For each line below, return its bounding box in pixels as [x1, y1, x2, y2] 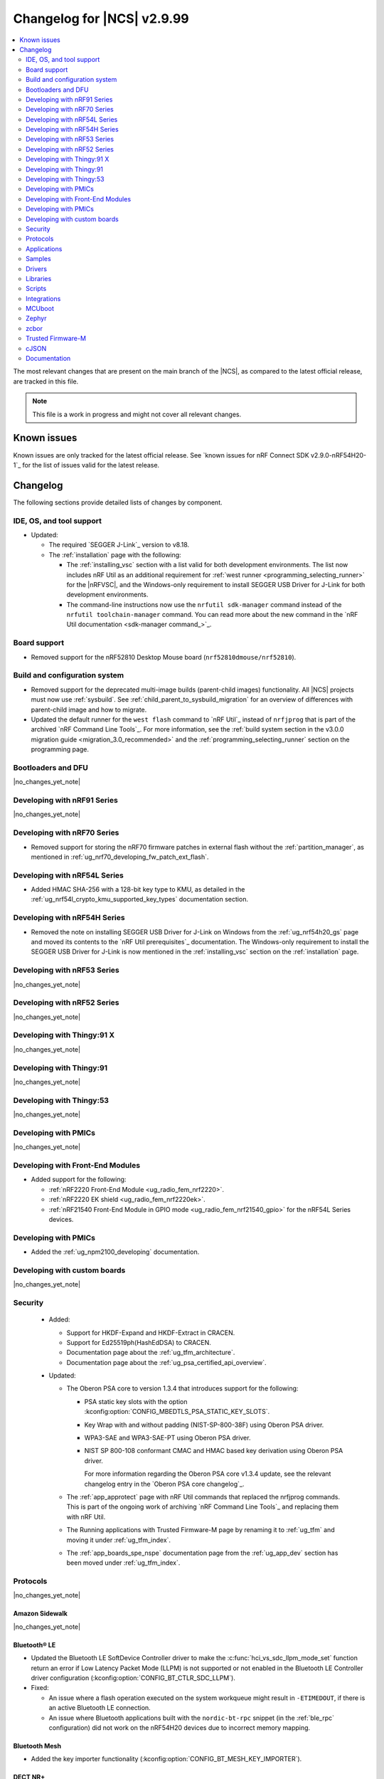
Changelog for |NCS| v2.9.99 [13, 11, 190, 26]
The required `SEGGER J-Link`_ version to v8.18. [48, 541, 190, 549]
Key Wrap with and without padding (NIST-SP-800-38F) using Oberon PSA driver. [84, 1420, 324, 1429]
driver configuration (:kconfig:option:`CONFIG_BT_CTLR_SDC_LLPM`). [31, 1674, 236, 1682]
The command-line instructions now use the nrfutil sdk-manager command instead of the [66, 600, 342, 608]
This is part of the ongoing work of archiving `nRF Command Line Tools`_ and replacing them [66, 1502, 339, 1511]
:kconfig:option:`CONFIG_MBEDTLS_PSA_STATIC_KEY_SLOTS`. [84, 1408, 270, 1416]
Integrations [26, 294, 61, 302]
